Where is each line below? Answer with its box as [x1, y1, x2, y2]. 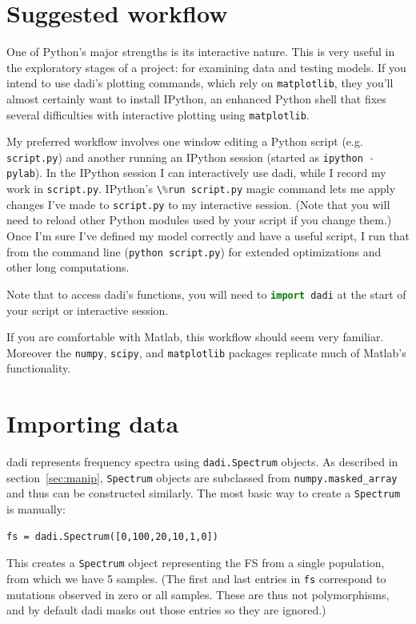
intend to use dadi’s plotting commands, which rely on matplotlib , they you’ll [6, 74, 394, 91]
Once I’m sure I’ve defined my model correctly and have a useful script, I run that [6, 227, 410, 244]
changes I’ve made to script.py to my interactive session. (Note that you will [6, 195, 390, 212]
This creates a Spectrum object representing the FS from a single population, [6, 554, 385, 571]
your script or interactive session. [6, 301, 169, 318]
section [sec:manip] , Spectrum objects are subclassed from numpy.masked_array [6, 469, 398, 485]
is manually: [6, 501, 66, 517]
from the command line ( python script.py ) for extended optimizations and [6, 243, 382, 260]
